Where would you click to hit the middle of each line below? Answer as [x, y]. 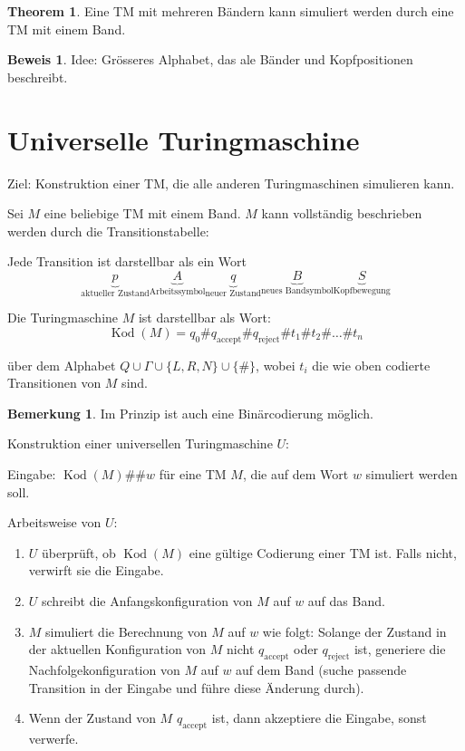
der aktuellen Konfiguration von [117, 649]
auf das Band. [346, 601]
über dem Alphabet [62, 365]
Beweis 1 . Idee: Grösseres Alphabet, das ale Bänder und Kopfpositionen [210, 59]
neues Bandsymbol [297, 290]
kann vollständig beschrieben [342, 213]
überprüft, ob [79, 552]
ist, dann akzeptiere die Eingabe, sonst [319, 718]
